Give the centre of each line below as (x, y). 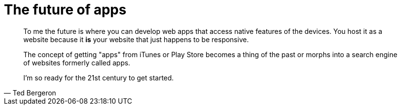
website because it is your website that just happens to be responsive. (136, 39)
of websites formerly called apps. (77, 62)
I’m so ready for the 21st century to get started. (99, 78)
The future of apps (65, 10)
